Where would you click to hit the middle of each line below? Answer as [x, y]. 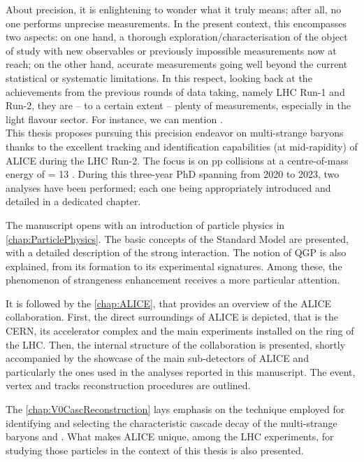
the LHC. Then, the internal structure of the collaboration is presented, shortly [176, 344]
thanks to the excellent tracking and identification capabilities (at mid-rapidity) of [182, 146]
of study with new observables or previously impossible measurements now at [171, 50]
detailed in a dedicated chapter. [73, 201]
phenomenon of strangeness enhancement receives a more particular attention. [173, 280]
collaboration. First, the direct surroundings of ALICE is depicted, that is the [172, 317]
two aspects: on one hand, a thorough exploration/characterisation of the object [177, 37]
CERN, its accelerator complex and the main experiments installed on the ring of [180, 331]
